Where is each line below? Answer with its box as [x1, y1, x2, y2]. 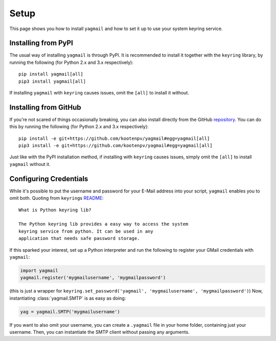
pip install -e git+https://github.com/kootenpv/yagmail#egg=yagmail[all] [18, 135, 210, 141]
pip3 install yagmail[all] [18, 78, 86, 84]
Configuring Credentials [9, 174, 88, 183]
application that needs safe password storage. [18, 235, 140, 241]
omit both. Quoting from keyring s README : [9, 195, 104, 201]
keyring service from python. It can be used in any [18, 228, 153, 234]
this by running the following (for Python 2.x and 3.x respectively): [9, 124, 149, 130]
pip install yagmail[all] [18, 71, 84, 77]
